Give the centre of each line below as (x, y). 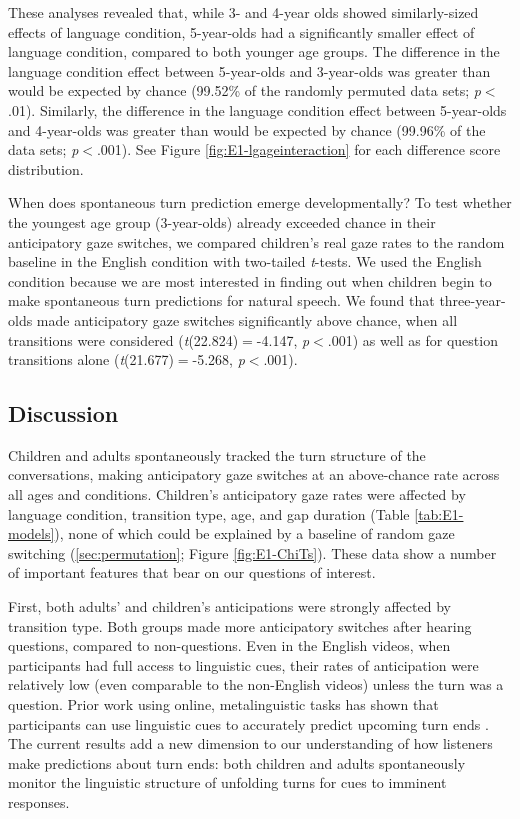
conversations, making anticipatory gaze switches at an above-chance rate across (254, 474)
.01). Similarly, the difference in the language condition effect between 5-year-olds (257, 109)
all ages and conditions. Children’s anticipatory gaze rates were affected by (237, 494)
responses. (39, 801)
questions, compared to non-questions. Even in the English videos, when (229, 645)
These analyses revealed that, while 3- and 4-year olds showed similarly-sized (243, 12)
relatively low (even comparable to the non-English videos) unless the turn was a (256, 684)
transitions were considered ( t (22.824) (123, 339)
